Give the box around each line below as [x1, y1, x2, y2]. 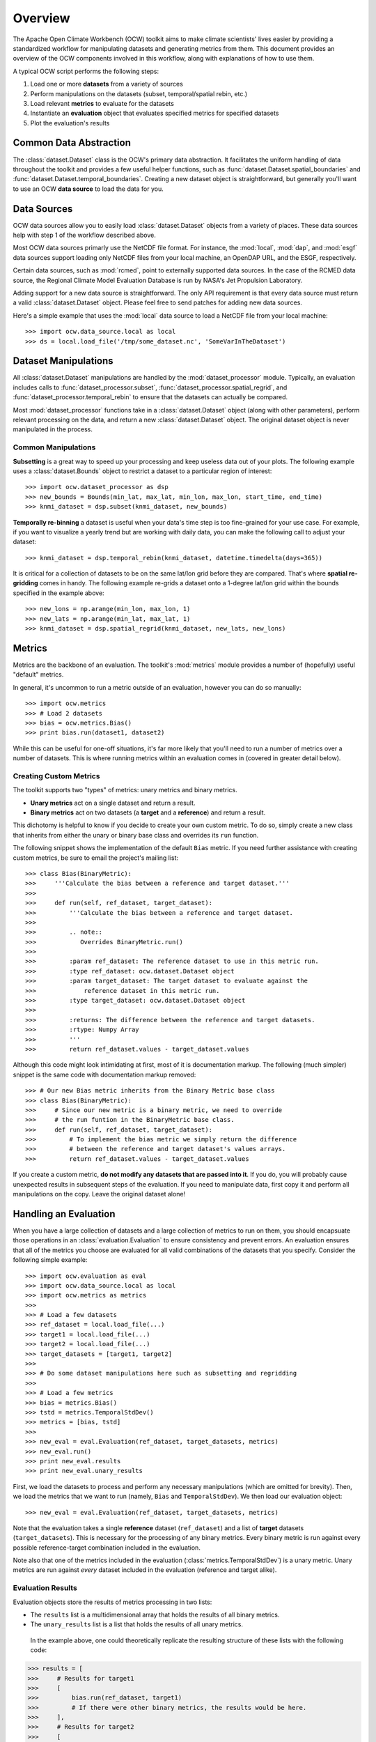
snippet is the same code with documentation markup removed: [13, 1070, 196, 1079]
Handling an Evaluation [13, 1208, 116, 1219]
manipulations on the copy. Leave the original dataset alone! [13, 1190, 186, 1198]
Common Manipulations [13, 442, 96, 452]
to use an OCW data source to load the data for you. [13, 185, 164, 193]
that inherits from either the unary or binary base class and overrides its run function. [13, 831, 259, 839]
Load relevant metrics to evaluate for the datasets [30, 99, 174, 107]
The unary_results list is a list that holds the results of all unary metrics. [30, 1620, 244, 1628]
